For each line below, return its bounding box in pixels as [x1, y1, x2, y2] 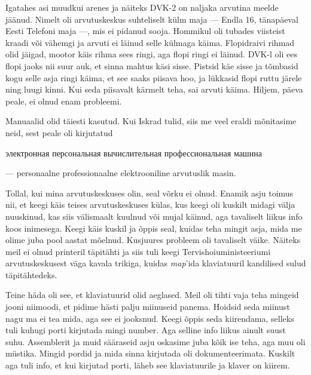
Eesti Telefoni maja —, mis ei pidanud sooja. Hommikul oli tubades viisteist [5, 24, 285, 37]
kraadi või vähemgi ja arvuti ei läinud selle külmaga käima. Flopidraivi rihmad [5, 36, 295, 48]
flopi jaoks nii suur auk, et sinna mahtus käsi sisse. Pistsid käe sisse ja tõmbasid [5, 59, 298, 72]
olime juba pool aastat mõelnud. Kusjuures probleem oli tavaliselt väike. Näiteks [5, 233, 301, 246]
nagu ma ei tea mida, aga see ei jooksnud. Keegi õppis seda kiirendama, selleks [5, 312, 294, 324]
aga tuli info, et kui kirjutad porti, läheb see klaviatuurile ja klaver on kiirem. [5, 359, 290, 371]
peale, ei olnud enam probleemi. [5, 94, 122, 107]
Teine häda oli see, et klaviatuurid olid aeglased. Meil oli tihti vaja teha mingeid [5, 288, 299, 301]
